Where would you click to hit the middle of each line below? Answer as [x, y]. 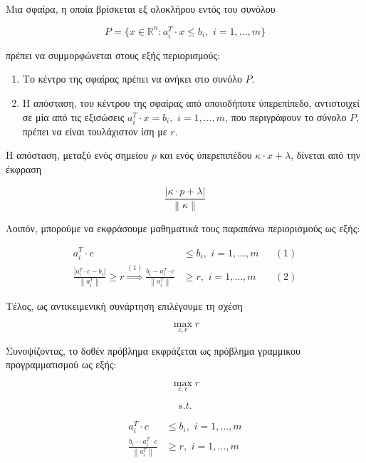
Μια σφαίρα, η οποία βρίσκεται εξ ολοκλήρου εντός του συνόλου [141, 9]
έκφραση [24, 168]
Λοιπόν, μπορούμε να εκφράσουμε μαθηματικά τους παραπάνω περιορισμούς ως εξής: [183, 228]
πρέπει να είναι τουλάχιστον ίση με [95, 131]
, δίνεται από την [326, 155]
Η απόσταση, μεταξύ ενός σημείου [77, 155]
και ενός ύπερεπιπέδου [206, 155]
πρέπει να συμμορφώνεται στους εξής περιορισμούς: [113, 54]
